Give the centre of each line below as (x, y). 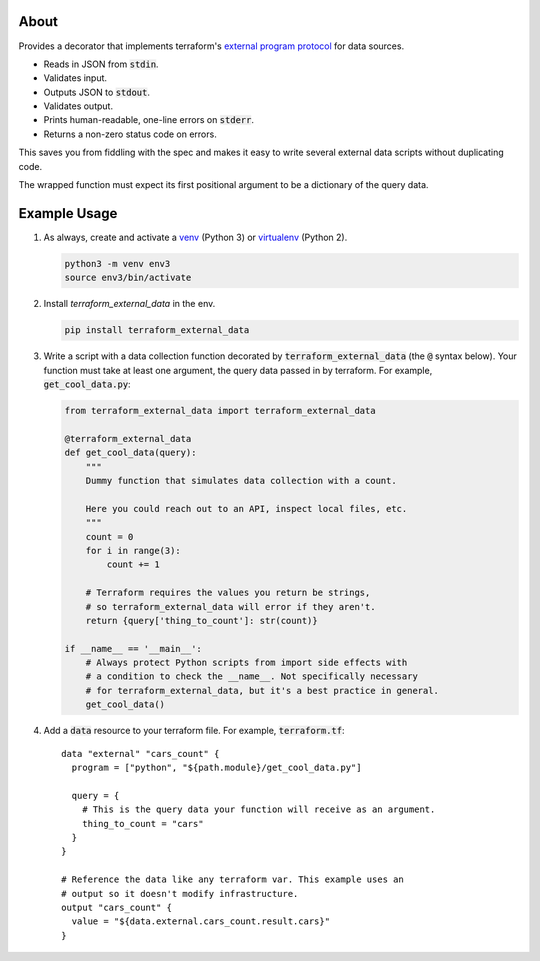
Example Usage (68, 213)
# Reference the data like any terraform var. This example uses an (232, 879)
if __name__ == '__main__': (133, 648)
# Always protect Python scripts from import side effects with (246, 663)
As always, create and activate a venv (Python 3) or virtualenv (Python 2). (195, 237)
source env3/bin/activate (128, 278)
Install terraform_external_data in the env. (129, 304)
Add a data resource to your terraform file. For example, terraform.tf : (194, 731)
